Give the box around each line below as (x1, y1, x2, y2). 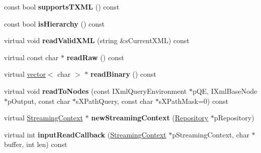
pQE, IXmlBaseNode (192, 85, 257, 96)
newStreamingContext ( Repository (91, 112, 209, 123)
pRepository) (214, 112, 254, 123)
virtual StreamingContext (4, 112, 83, 123)
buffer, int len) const (4, 139, 67, 149)
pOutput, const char (8, 95, 70, 106)
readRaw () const (66, 52, 124, 62)
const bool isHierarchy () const (4, 18, 105, 29)
